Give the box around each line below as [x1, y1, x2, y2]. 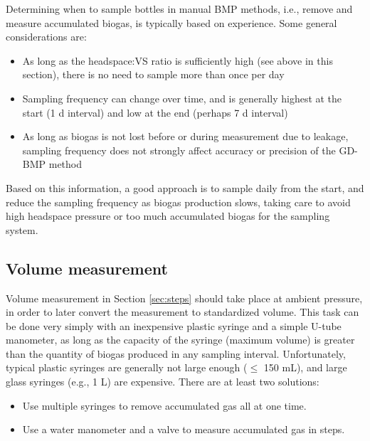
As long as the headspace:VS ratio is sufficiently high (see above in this [22, 53, 333, 68]
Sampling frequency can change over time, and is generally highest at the [22, 90, 342, 105]
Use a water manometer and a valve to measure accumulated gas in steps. [22, 422, 345, 437]
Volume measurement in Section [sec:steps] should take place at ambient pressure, [6, 290, 363, 305]
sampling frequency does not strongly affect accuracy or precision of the [22, 142, 336, 157]
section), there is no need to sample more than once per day [22, 67, 285, 82]
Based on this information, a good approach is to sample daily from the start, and [6, 180, 364, 195]
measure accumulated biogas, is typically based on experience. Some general [6, 15, 337, 30]
